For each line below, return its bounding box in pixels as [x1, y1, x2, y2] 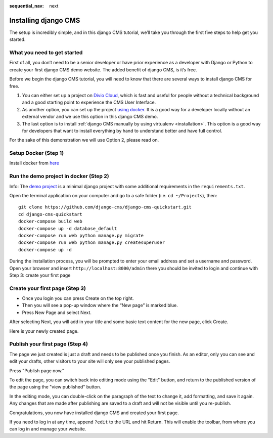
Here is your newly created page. [9, 328, 79, 334]
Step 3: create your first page [9, 272, 71, 278]
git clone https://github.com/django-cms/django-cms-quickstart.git [18, 204, 192, 210]
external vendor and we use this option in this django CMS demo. [22, 114, 158, 120]
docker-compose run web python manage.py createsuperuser [18, 240, 165, 245]
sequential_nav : [9, 3, 44, 9]
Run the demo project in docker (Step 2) [9, 172, 109, 180]
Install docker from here [9, 160, 59, 166]
